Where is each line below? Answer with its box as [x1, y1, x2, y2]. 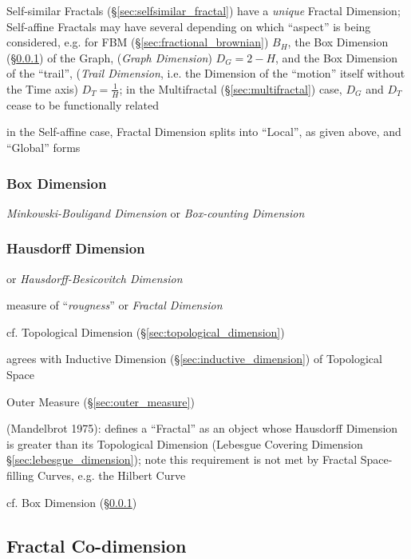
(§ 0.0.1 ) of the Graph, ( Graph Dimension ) [6, 49, 212, 66]
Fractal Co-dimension [6, 533, 187, 557]
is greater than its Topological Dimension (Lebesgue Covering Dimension [6, 435, 363, 452]
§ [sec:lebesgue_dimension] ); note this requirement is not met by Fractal [6, 451, 358, 468]
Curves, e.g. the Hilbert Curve [37, 466, 186, 483]
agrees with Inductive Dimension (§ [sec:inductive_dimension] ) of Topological [6, 350, 382, 367]
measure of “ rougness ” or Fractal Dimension [6, 297, 223, 313]
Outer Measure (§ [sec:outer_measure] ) [6, 393, 195, 409]
